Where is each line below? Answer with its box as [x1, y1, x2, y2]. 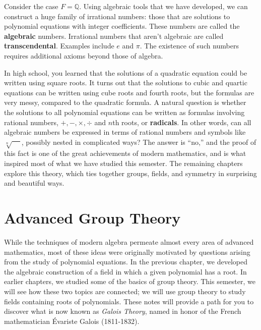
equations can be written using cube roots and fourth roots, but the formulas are [4, 87, 254, 97]
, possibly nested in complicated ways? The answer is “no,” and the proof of [21, 136, 256, 147]
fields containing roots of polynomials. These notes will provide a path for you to [4, 296, 254, 306]
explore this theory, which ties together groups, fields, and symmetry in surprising [4, 168, 257, 178]
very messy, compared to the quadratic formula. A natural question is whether [4, 97, 246, 107]
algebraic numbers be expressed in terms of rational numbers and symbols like [4, 127, 246, 137]
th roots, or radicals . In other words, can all [112, 117, 251, 127]
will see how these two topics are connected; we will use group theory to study [4, 286, 246, 296]
